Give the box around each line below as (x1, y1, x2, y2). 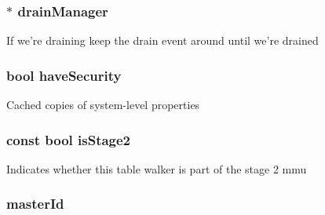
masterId (6, 194, 64, 213)
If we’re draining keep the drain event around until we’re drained (6, 32, 319, 49)
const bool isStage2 (6, 129, 131, 149)
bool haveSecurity (6, 65, 122, 85)
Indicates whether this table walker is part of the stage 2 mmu (6, 160, 307, 177)
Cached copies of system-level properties (6, 97, 200, 113)
